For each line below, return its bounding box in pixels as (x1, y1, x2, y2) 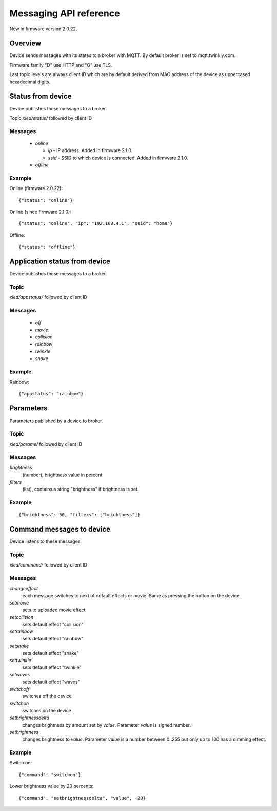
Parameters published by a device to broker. (9, 418, 103, 424)
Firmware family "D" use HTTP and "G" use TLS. (9, 62, 112, 68)
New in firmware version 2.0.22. (9, 26, 77, 32)
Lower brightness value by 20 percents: (9, 783, 94, 789)
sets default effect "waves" (22, 678, 80, 685)
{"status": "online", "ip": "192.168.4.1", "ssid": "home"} (18, 221, 173, 227)
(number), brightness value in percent (22, 471, 103, 478)
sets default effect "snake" (22, 650, 79, 656)
